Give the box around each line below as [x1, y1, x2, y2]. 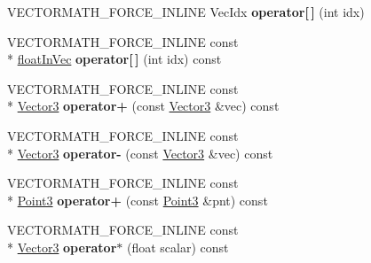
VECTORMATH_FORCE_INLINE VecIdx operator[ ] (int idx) [7, 3, 365, 20]
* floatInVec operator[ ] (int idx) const [7, 50, 222, 68]
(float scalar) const [126, 237, 229, 256]
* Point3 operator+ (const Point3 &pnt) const [7, 190, 268, 209]
